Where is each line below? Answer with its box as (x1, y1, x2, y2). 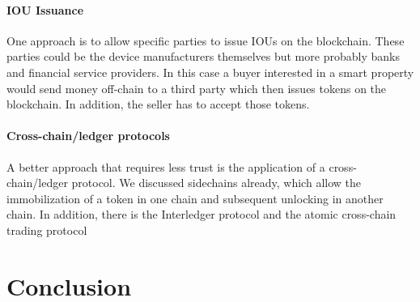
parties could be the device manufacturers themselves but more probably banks (6, 48, 400, 65)
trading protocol (6, 221, 87, 238)
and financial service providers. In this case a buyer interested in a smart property (6, 63, 414, 80)
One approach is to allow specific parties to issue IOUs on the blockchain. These (6, 32, 405, 49)
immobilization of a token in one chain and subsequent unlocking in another (6, 189, 384, 206)
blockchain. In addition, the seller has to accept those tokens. (6, 96, 310, 113)
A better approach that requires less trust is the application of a (6, 158, 325, 175)
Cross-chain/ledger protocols (6, 127, 170, 144)
